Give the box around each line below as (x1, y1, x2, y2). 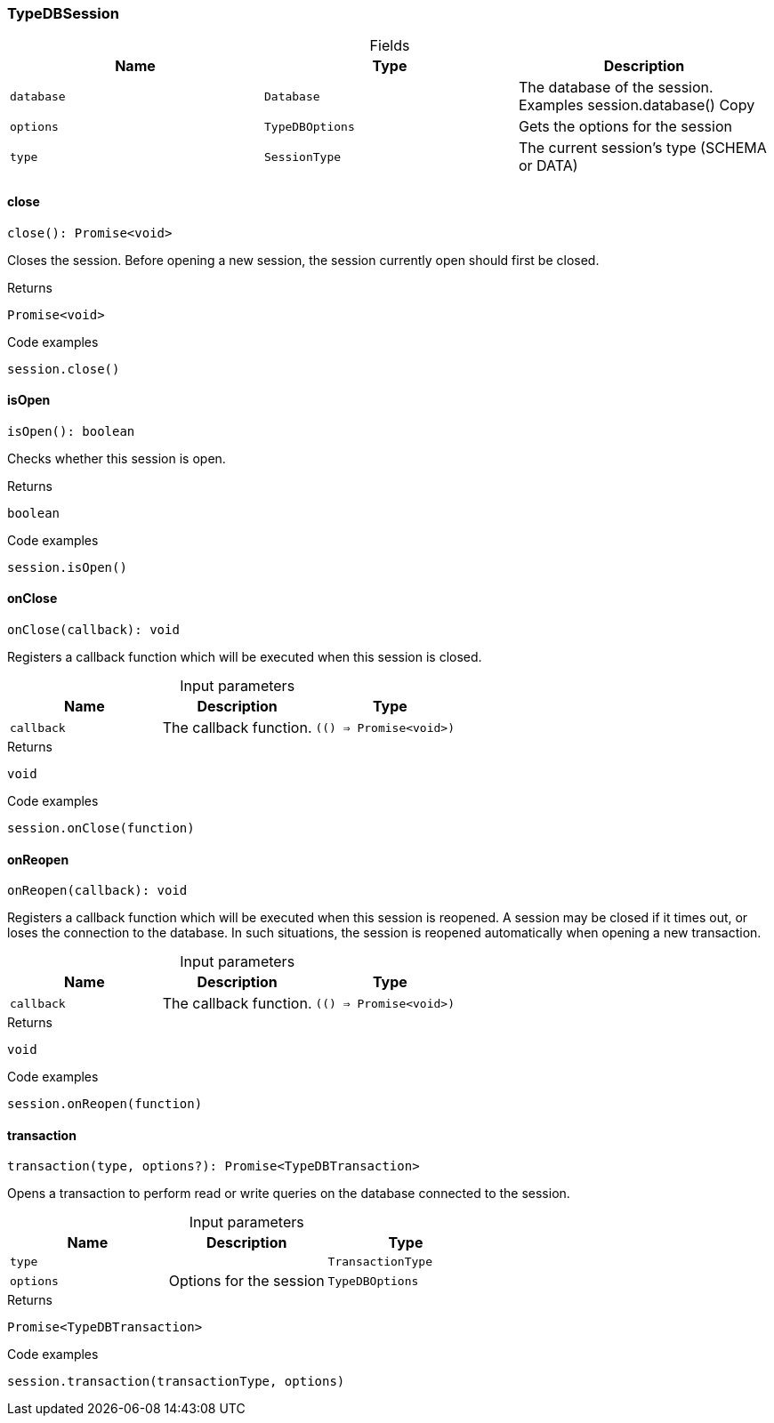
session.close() (7, 361, 120, 376)
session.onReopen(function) (7, 1097, 203, 1112)
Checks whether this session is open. (7, 450, 226, 466)
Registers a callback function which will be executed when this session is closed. (7, 649, 482, 665)
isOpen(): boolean (7, 423, 135, 438)
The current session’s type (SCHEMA (518, 139, 767, 157)
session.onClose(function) (7, 821, 195, 836)
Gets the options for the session (518, 117, 732, 136)
